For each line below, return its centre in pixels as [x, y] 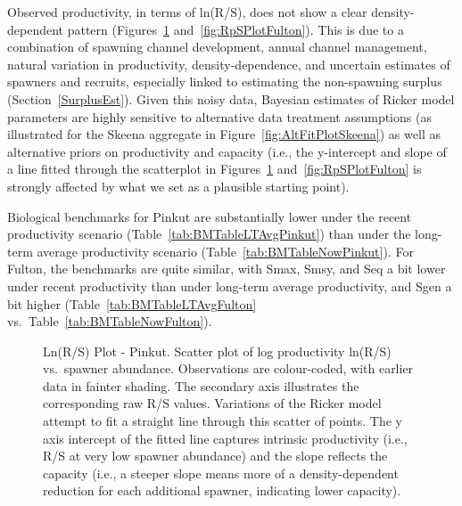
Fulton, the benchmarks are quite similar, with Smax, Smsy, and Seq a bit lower [227, 269]
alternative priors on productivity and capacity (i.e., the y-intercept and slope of [227, 151]
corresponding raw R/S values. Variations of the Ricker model [212, 403]
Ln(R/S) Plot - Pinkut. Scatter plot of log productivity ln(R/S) [217, 351]
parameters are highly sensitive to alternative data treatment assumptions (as [219, 116]
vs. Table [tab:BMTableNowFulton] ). [110, 321]
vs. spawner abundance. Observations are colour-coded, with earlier [228, 368]
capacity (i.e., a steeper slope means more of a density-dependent [221, 473]
